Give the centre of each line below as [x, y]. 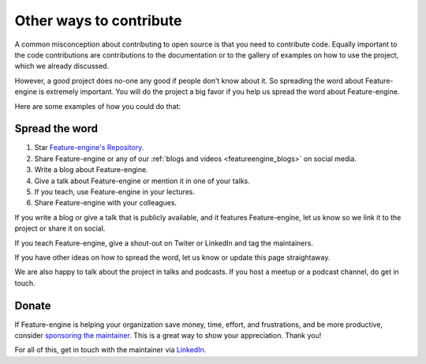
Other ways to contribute [98, 21]
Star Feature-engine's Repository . [89, 148]
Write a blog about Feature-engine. [92, 170]
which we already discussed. [62, 66]
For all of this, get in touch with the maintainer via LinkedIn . [110, 350]
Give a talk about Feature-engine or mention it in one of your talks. [142, 181]
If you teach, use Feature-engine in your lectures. [114, 191]
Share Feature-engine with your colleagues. [106, 203]
